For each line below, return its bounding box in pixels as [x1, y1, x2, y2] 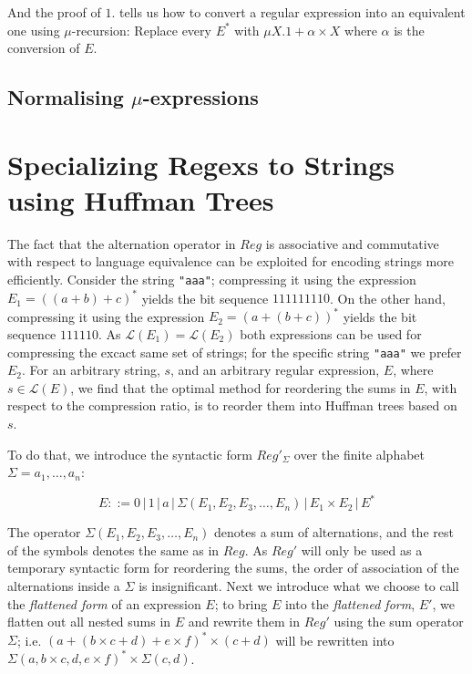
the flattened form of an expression [7, 594, 201, 613]
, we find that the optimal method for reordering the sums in [70, 378, 411, 397]
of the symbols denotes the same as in [7, 540, 220, 559]
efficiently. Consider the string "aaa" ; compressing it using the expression [7, 270, 416, 289]
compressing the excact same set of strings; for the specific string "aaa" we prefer [7, 342, 462, 361]
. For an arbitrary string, [22, 360, 160, 379]
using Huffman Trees [7, 181, 274, 218]
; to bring [214, 594, 268, 613]
